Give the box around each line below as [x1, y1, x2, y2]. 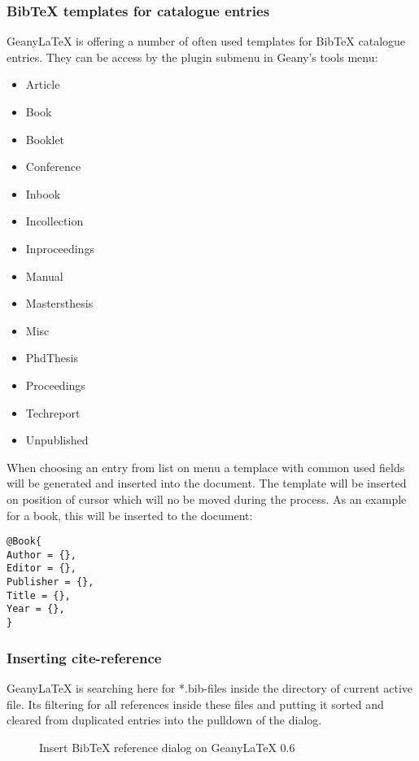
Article [25, 76, 60, 93]
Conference [25, 158, 81, 175]
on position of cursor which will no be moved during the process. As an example [7, 490, 407, 507]
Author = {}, [7, 549, 76, 561]
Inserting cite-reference [7, 647, 162, 667]
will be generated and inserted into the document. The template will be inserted [7, 475, 407, 492]
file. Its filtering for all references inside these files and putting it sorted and [7, 695, 384, 712]
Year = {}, [7, 603, 65, 615]
